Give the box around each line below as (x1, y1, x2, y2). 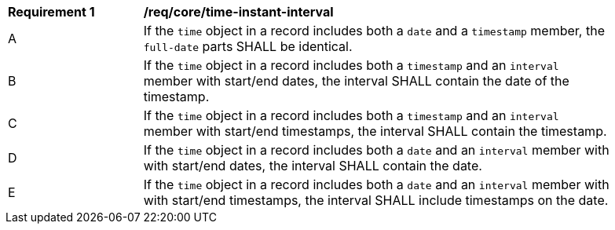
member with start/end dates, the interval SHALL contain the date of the (143, 73, 569, 89)
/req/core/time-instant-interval (143, 4, 334, 20)
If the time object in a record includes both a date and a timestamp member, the (143, 23, 605, 38)
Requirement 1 (8, 4, 95, 20)
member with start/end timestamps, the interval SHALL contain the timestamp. (143, 123, 607, 139)
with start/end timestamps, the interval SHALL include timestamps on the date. (143, 192, 609, 208)
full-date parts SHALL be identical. (143, 38, 353, 54)
